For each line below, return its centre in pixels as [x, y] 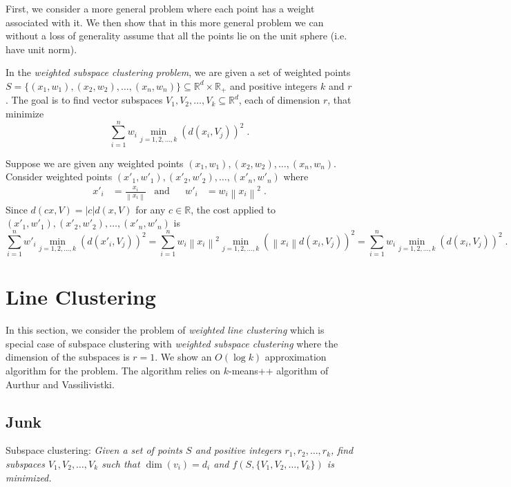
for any [151, 209]
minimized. [29, 477]
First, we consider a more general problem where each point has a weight [160, 8]
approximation [296, 357]
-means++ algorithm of [278, 370]
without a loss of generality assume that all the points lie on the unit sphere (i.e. [176, 36]
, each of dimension [279, 100]
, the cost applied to [233, 209]
